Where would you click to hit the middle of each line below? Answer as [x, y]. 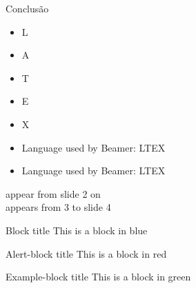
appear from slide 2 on [53, 193]
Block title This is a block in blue [77, 230]
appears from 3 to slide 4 [58, 207]
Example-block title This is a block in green [98, 277]
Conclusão [27, 8]
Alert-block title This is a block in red [86, 253]
